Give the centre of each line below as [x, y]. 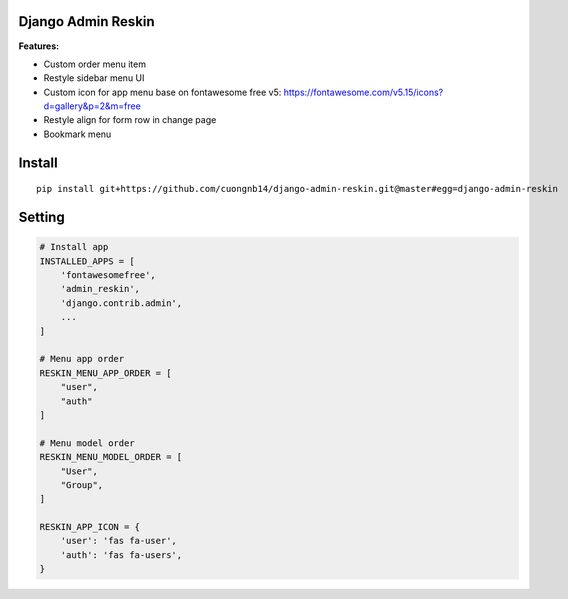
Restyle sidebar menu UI [94, 78]
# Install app [74, 247]
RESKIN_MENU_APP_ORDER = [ [105, 373]
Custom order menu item [95, 64]
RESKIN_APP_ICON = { [89, 527]
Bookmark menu [77, 134]
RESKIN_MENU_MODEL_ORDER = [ [111, 457]
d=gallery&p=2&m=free [92, 106]
